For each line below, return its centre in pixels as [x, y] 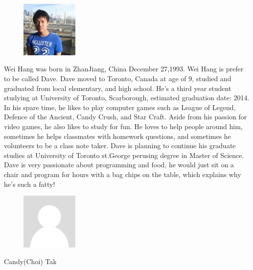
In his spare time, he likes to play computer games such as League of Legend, [120, 107]
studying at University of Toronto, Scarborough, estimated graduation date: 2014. [127, 98]
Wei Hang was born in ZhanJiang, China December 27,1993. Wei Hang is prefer [124, 69]
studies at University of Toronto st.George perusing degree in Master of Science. [124, 155]
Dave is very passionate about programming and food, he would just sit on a [119, 165]
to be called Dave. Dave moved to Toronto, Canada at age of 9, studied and [118, 79]
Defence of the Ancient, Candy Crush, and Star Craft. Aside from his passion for [126, 117]
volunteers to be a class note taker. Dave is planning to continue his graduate [120, 146]
